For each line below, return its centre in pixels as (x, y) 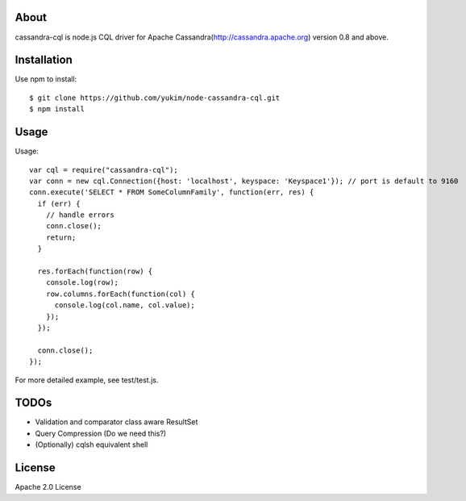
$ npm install (57, 109)
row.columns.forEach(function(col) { (120, 294)
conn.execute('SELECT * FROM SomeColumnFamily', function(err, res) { (172, 192)
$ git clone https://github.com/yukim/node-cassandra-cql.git (155, 98)
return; (61, 237)
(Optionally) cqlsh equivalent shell (92, 445)
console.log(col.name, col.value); (125, 305)
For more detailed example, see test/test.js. (87, 380)
